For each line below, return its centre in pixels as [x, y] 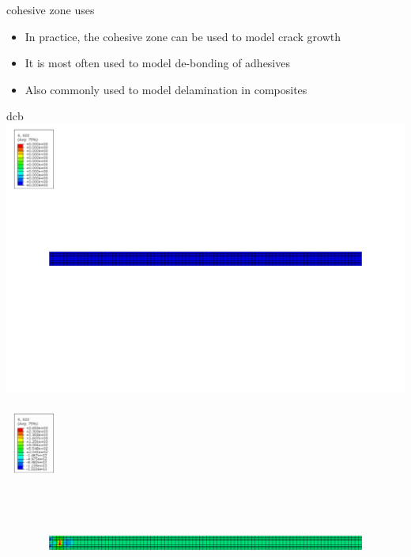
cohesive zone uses [51, 9]
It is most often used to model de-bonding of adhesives [157, 63]
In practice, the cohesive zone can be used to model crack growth [183, 36]
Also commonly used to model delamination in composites [166, 89]
